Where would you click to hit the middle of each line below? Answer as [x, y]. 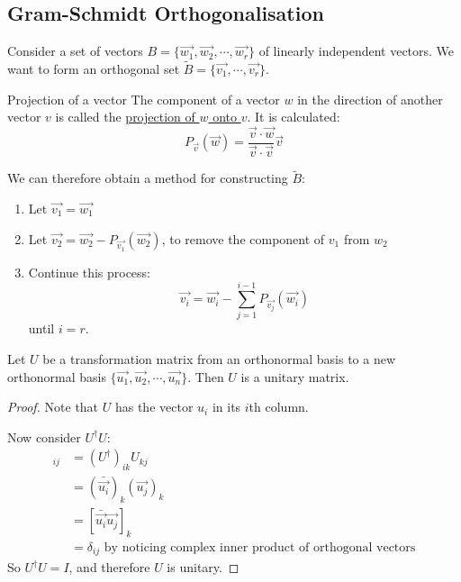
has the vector [154, 407]
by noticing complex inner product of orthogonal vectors [260, 547]
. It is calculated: [294, 117]
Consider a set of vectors [75, 51]
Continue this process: [90, 272]
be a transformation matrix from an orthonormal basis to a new [219, 359]
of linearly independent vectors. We [357, 51]
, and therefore [109, 567]
